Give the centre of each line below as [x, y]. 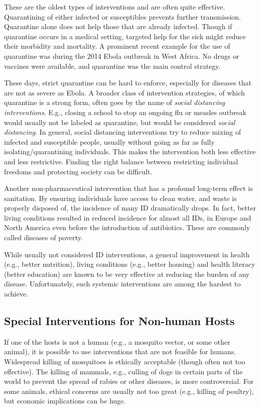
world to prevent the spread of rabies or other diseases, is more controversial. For [129, 381]
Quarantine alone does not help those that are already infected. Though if [118, 26]
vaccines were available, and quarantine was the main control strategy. [112, 66]
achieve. [16, 294]
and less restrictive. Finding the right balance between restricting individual [121, 161]
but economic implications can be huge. [65, 401]
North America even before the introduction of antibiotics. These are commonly [127, 227]
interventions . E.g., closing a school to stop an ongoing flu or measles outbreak [125, 112]
